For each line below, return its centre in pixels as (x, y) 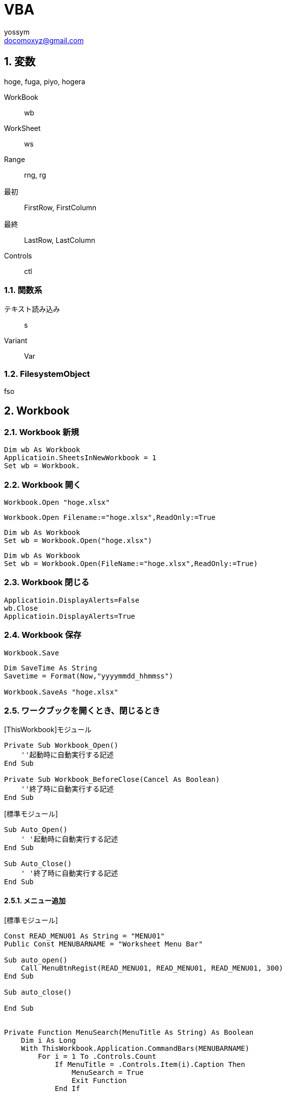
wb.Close (21, 608)
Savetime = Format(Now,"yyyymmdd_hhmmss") (89, 676)
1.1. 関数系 (23, 290)
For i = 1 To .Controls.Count (97, 1056)
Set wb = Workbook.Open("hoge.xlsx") (78, 541)
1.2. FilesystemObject (47, 374)
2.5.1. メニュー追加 (35, 900)
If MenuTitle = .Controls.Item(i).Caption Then (150, 1064)
